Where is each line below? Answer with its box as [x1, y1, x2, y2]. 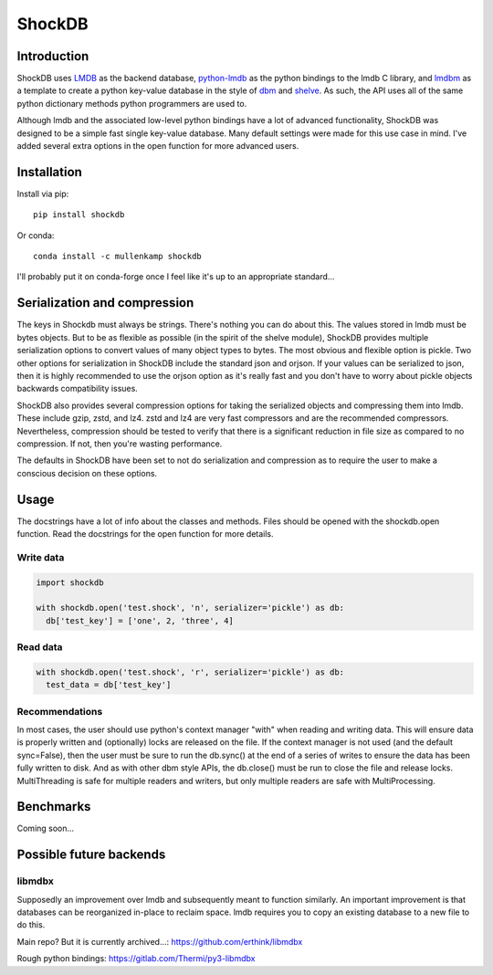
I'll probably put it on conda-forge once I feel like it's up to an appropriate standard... [16, 271, 335, 282]
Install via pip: [16, 188, 69, 199]
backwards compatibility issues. [16, 383, 139, 394]
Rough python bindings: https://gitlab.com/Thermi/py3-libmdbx [16, 953, 256, 964]
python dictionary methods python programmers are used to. [16, 98, 247, 109]
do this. [16, 919, 46, 930]
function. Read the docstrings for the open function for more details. [16, 528, 274, 539]
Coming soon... [16, 823, 75, 834]
